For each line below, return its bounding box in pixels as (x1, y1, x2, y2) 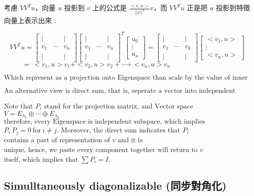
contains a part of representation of (4, 137, 110, 144)
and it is (117, 137, 143, 144)
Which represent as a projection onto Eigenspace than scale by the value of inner (4, 74, 248, 81)
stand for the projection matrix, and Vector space (44, 103, 193, 110)
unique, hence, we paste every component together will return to (4, 147, 198, 154)
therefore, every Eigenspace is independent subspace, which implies (4, 118, 205, 125)
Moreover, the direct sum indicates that (61, 127, 181, 134)
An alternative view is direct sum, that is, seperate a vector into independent (4, 87, 236, 94)
